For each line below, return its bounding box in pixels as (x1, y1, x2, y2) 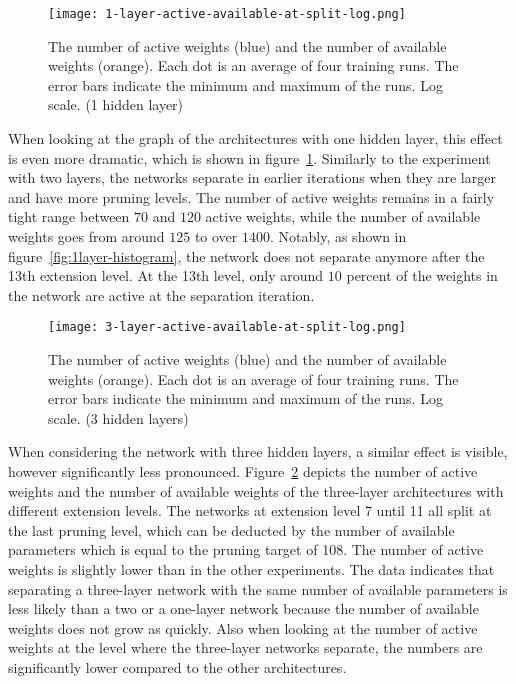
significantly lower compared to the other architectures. (8, 656, 347, 677)
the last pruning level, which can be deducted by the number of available (8, 519, 455, 540)
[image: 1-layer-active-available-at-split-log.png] (48, 7, 406, 21)
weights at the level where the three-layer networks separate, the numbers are (8, 637, 483, 658)
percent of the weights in (346, 265, 498, 286)
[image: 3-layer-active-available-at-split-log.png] (48, 320, 406, 335)
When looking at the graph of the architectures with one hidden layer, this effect (8, 128, 503, 149)
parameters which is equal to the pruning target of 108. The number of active (8, 539, 484, 560)
